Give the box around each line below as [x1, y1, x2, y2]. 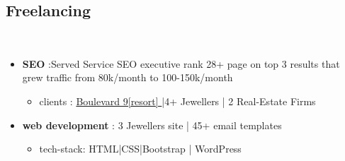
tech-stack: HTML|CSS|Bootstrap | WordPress [39, 141, 242, 156]
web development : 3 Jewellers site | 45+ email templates [22, 117, 282, 132]
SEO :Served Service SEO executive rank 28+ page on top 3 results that [22, 56, 340, 71]
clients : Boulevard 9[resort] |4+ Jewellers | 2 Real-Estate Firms [39, 93, 316, 108]
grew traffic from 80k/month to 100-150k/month [22, 70, 233, 85]
